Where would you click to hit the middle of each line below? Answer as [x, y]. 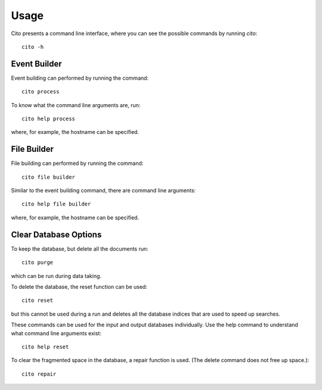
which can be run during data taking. [56, 276]
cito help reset [45, 347]
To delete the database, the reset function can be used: [79, 286]
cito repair [39, 374]
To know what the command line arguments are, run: [76, 105]
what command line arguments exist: [56, 333]
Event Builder [36, 63]
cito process [41, 92]
